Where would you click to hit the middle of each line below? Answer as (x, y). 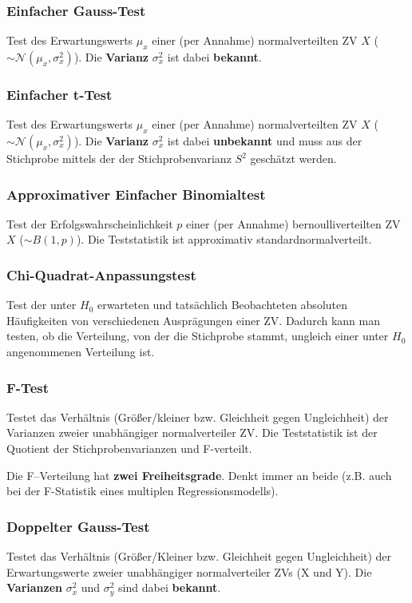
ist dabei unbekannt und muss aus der (265, 141)
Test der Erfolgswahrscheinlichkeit (90, 223)
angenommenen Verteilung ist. (81, 352)
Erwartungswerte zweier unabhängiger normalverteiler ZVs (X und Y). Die (189, 571)
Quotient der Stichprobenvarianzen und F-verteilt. (129, 448)
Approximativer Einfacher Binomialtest (136, 194)
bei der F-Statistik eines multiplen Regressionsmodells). (143, 491)
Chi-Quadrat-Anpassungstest (101, 274)
